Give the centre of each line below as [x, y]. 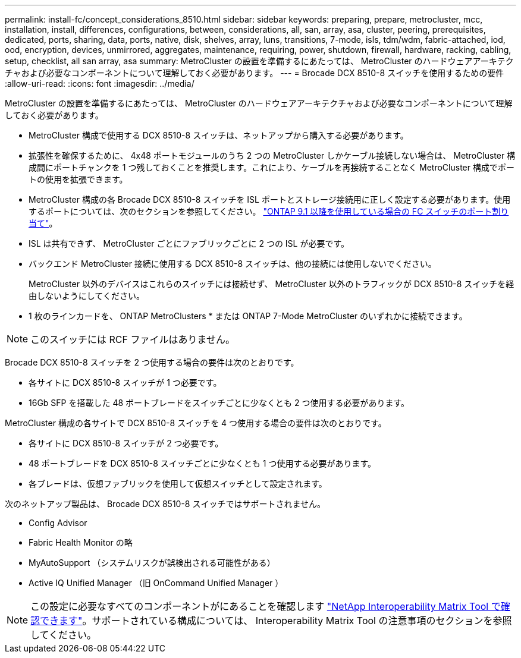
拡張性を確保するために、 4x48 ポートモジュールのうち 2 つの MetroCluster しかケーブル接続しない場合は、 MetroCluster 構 [272, 155]
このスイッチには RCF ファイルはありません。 [133, 339]
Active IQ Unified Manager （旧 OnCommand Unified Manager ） [156, 583]
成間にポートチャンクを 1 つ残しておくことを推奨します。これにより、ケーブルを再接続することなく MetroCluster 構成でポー [272, 167]
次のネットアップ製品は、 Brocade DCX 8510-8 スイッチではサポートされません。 [165, 504]
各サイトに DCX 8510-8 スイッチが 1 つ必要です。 [125, 382]
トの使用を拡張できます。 [78, 179]
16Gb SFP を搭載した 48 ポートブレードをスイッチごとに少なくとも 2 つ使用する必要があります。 [219, 403]
